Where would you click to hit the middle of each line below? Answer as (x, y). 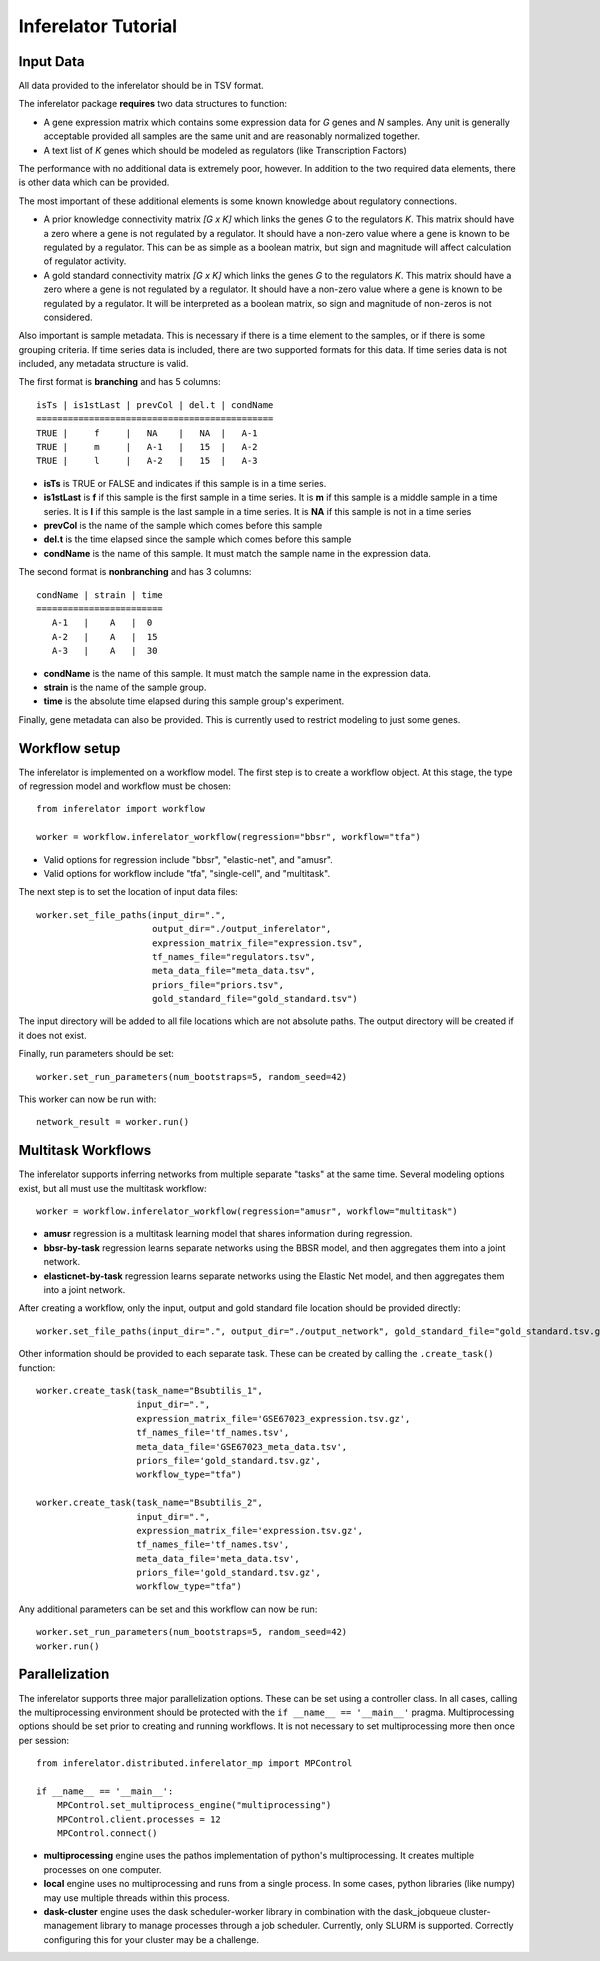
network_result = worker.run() (113, 1122)
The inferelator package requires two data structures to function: (153, 104)
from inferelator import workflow (120, 809)
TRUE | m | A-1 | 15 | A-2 (147, 447)
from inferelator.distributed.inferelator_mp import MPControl (194, 1763)
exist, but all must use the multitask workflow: (112, 1188)
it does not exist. (52, 1035)
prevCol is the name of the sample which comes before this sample (183, 525)
